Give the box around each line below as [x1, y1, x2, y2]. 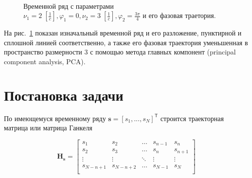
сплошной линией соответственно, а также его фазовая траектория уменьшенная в [4, 37, 248, 47]
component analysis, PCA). [4, 56, 86, 66]
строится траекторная [160, 113, 224, 123]
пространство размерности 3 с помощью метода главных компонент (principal [4, 47, 236, 57]
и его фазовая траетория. [143, 10, 216, 20]
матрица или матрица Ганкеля [4, 123, 92, 133]
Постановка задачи [4, 85, 124, 105]
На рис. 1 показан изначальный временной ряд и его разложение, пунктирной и [4, 28, 242, 38]
